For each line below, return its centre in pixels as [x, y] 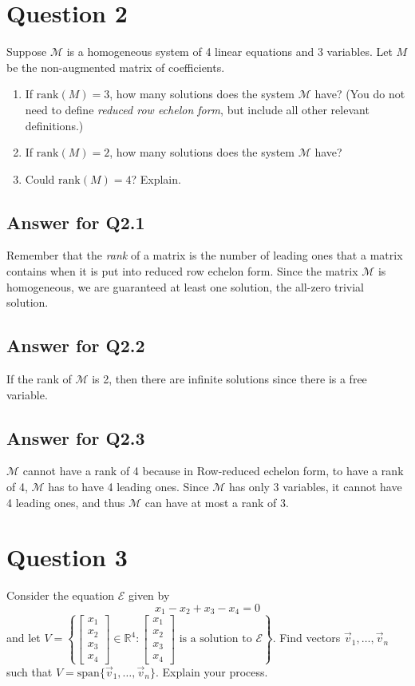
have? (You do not [360, 94]
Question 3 [67, 557]
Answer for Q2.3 [76, 437]
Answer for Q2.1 [76, 222]
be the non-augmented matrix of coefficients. [116, 67]
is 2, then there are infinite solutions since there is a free [229, 379]
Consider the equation [61, 595]
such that [30, 671]
